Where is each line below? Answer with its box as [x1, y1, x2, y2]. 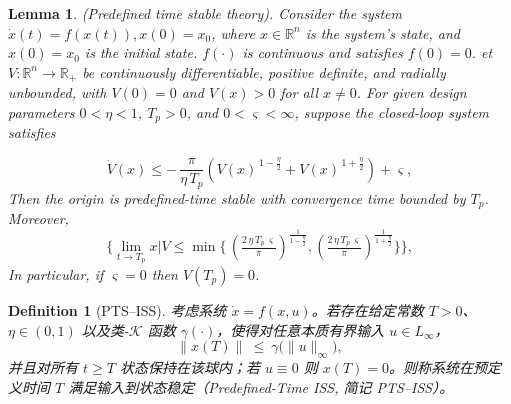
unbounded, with [8, 82, 107, 103]
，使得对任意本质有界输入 [216, 319, 385, 340]
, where [211, 22, 256, 43]
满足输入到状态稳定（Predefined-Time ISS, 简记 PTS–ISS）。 [68, 376, 454, 397]
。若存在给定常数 [311, 299, 424, 320]
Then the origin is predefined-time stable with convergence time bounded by [8, 187, 466, 208]
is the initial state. [84, 42, 198, 63]
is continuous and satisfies [242, 42, 403, 63]
